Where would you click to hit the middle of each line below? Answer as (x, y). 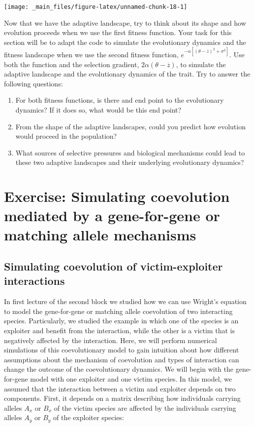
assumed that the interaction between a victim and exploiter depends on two (120, 388)
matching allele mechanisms (100, 235)
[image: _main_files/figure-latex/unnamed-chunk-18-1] (96, 7)
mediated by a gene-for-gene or (112, 215)
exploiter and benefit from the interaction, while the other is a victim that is (119, 330)
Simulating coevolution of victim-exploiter (113, 266)
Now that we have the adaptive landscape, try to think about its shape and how (125, 22)
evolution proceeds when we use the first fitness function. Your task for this (118, 32)
